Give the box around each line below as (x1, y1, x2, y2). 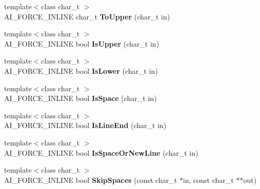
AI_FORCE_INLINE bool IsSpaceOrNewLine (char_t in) (4, 147, 198, 158)
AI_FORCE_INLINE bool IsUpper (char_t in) (4, 38, 159, 49)
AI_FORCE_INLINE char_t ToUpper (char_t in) (4, 11, 170, 22)
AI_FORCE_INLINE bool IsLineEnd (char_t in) (4, 120, 167, 131)
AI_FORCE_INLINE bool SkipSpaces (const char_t (4, 174, 177, 185)
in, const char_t (183, 174, 234, 185)
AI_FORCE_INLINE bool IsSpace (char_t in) (4, 93, 157, 103)
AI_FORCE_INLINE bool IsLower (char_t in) (4, 65, 158, 76)
